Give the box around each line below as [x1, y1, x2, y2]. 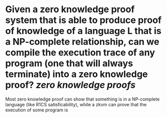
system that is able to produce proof [5, 14, 162, 26]
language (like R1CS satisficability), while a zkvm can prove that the [5, 101, 147, 107]
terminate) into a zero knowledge [5, 69, 148, 80]
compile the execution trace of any [5, 47, 155, 58]
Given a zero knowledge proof [5, 4, 135, 15]
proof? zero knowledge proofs [5, 79, 136, 91]
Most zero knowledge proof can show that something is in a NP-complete [5, 96, 160, 102]
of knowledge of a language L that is [5, 25, 162, 37]
